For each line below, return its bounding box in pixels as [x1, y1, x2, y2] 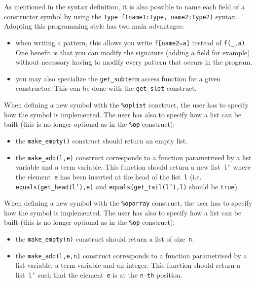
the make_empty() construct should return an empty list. [15, 135, 188, 145]
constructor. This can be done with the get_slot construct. [15, 83, 197, 93]
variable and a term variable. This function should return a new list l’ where [15, 162, 251, 172]
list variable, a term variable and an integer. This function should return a [15, 260, 241, 270]
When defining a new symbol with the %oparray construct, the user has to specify [4, 198, 253, 208]
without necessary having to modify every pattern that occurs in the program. [15, 57, 253, 67]
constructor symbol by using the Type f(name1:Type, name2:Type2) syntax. [4, 11, 237, 21]
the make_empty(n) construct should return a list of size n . [15, 234, 194, 244]
